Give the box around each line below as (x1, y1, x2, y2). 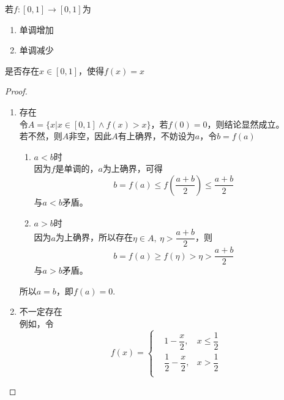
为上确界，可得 (102, 162, 163, 175)
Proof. (5, 85, 28, 98)
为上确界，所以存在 (56, 231, 133, 244)
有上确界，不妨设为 (118, 129, 195, 142)
